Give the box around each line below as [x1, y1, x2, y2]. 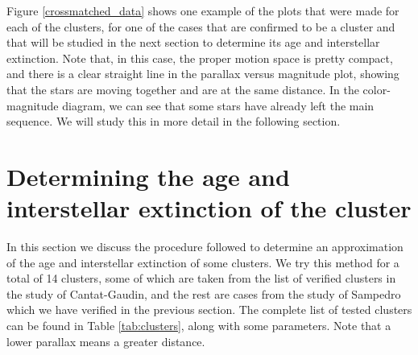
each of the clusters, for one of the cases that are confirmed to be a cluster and [6, 18, 395, 35]
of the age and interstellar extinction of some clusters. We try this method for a [6, 254, 399, 270]
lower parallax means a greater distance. [6, 332, 205, 349]
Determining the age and [6, 159, 290, 192]
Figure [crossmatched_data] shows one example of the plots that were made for [6, 2, 399, 19]
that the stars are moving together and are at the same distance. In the [6, 80, 359, 97]
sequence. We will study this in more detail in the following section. [6, 113, 341, 130]
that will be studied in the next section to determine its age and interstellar [6, 34, 380, 51]
